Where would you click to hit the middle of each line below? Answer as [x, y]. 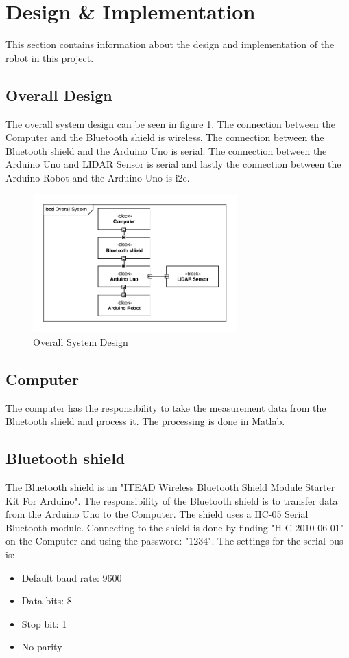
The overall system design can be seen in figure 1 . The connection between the [170, 123]
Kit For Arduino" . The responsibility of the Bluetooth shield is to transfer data [172, 500]
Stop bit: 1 [44, 623]
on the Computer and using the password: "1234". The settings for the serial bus [174, 541]
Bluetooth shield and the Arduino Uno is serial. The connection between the [166, 150]
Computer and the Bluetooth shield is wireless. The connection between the [165, 137]
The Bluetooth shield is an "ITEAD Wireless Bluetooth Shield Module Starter [170, 487]
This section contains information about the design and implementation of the [170, 44]
